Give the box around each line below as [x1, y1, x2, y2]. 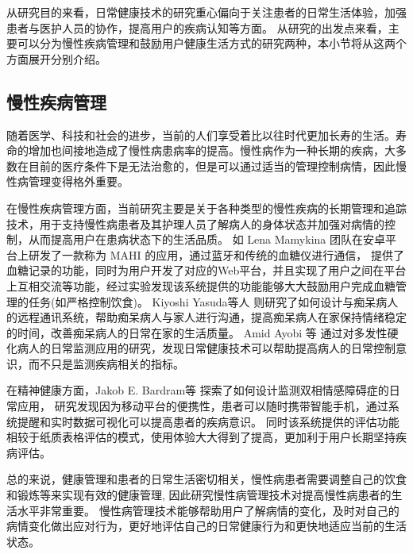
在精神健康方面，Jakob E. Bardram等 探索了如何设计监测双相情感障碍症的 [6, 382, 389, 398]
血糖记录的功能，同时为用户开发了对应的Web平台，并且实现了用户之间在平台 [6, 262, 407, 279]
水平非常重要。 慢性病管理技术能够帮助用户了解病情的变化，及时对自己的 [17, 502, 399, 518]
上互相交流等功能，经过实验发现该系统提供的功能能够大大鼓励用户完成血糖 [6, 277, 396, 294]
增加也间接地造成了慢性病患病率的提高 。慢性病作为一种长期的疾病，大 [28, 142, 396, 159]
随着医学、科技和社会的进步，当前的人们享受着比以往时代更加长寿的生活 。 [6, 126, 396, 143]
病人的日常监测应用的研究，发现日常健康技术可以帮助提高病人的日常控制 [17, 340, 396, 356]
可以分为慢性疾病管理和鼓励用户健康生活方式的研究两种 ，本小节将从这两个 [17, 35, 407, 52]
